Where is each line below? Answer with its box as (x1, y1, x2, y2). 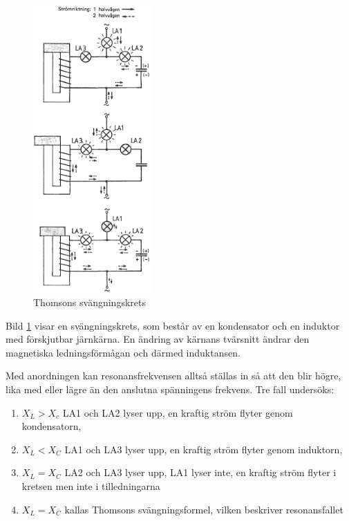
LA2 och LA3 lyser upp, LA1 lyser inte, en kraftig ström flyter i (64, 465, 337, 480)
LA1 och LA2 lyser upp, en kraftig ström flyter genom (62, 405, 293, 419)
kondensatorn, (21, 419, 82, 433)
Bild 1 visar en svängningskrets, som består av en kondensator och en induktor (6, 318, 340, 332)
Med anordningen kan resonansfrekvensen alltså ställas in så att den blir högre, (6, 368, 341, 383)
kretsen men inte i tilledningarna (21, 478, 160, 493)
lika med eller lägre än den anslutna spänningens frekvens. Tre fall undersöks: (6, 382, 334, 397)
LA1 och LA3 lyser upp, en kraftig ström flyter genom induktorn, (64, 442, 343, 456)
